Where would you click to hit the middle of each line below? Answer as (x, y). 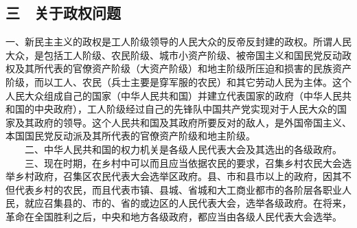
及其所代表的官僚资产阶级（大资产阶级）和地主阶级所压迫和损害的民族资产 (183, 68)
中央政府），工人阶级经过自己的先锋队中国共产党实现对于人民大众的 (185, 109)
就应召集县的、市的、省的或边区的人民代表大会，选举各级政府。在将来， (188, 203)
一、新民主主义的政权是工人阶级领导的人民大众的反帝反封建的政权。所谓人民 (178, 42)
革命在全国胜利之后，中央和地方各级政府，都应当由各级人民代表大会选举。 (174, 216)
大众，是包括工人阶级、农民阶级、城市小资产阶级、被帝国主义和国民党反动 (174, 55)
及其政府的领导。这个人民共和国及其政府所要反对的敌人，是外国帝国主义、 (183, 122)
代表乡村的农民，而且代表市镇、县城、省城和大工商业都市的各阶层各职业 (178, 189)
